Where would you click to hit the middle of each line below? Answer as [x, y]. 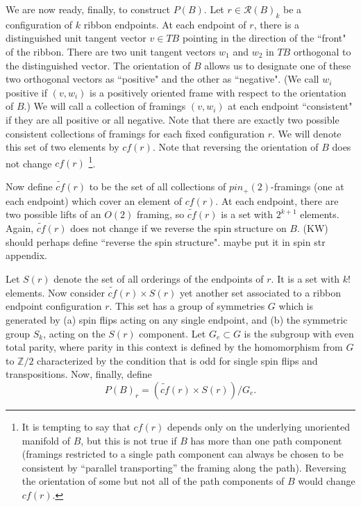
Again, [20, 228]
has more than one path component [266, 440]
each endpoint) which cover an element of [94, 200]
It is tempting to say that [76, 427]
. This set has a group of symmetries [187, 306]
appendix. [26, 255]
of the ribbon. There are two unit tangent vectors [111, 51]
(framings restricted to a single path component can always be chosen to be [183, 454]
